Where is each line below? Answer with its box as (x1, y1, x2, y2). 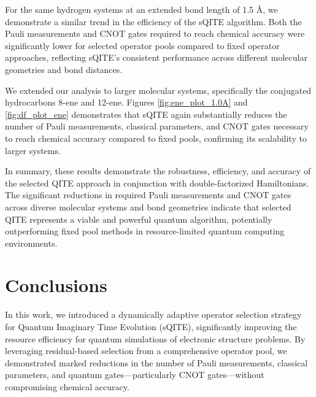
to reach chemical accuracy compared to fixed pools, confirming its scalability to (5, 131, 307, 144)
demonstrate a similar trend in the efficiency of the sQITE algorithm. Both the (5, 15, 302, 28)
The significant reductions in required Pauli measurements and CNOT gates (5, 188, 291, 201)
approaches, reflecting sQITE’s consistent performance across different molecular (5, 51, 307, 64)
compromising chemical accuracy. (5, 380, 129, 393)
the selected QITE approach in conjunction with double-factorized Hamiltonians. (5, 176, 309, 189)
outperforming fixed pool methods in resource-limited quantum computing (5, 225, 285, 237)
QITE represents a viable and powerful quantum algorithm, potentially (5, 212, 272, 225)
